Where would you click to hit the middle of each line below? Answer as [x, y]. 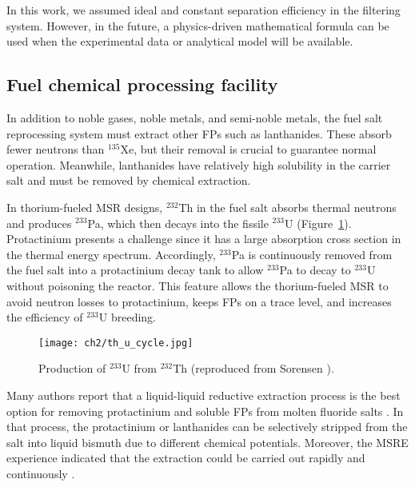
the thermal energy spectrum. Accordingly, [111, 254]
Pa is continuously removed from [312, 254]
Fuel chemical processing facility [142, 84]
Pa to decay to [315, 270]
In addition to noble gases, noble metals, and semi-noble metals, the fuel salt [195, 117]
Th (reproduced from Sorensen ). [253, 368]
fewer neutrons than [56, 149]
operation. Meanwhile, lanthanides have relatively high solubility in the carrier [199, 164]
